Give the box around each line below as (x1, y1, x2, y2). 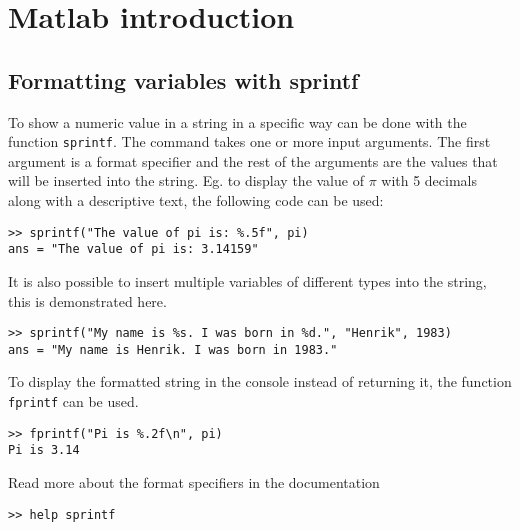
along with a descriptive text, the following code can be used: (8, 190, 384, 211)
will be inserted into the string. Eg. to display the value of (8, 170, 364, 191)
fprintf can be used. (8, 391, 139, 412)
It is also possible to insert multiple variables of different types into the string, (8, 270, 487, 291)
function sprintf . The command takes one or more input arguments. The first (8, 131, 491, 152)
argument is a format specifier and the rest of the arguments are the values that (8, 150, 498, 171)
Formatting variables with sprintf (8, 64, 359, 95)
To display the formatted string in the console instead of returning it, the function (8, 371, 512, 392)
